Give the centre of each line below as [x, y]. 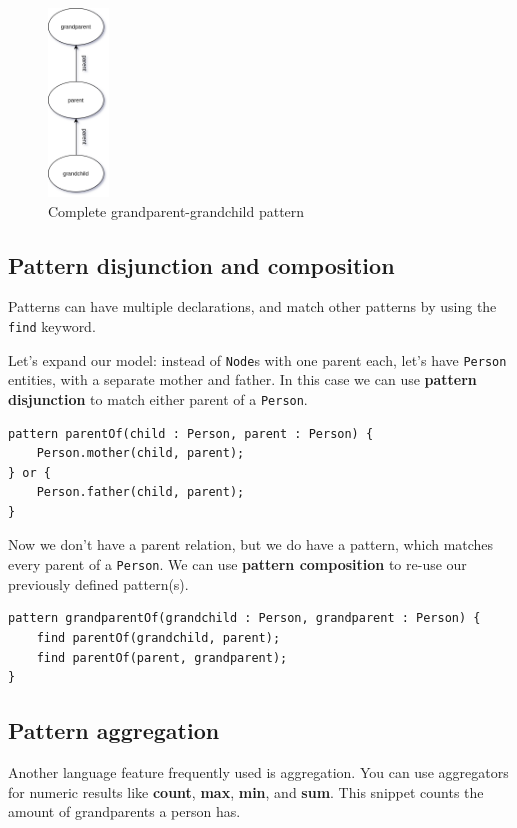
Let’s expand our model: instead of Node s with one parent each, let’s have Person [257, 359]
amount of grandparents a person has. [124, 811]
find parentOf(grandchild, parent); [158, 637]
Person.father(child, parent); [140, 492]
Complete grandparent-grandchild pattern [176, 210]
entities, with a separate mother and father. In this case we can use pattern [242, 379]
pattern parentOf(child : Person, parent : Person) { [191, 433]
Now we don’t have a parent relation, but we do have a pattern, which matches [251, 544]
